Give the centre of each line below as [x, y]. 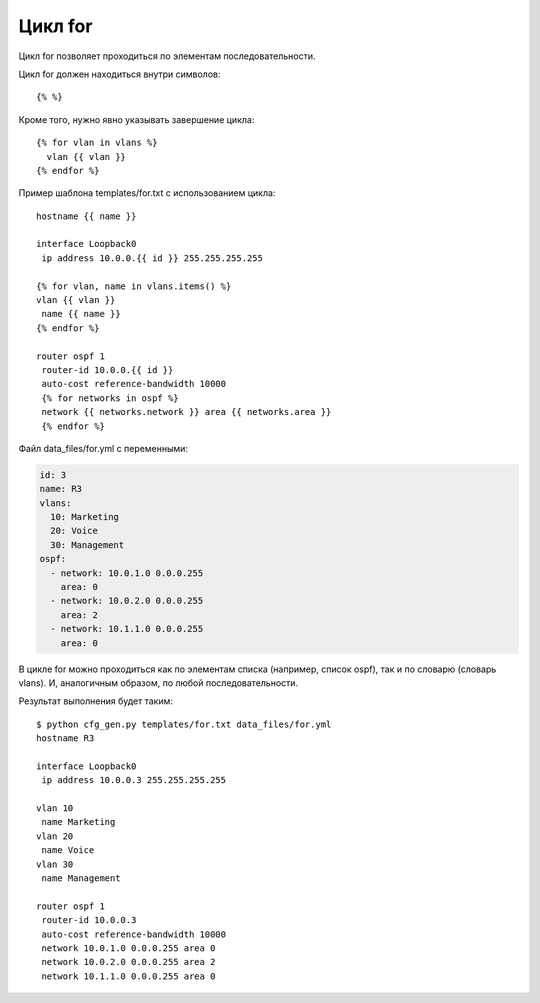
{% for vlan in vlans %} [97, 143]
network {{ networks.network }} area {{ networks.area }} [186, 412]
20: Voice [74, 531]
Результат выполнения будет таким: [96, 701]
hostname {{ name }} [86, 216]
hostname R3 [65, 738]
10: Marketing [85, 517]
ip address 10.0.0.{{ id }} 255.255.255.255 [152, 258]
